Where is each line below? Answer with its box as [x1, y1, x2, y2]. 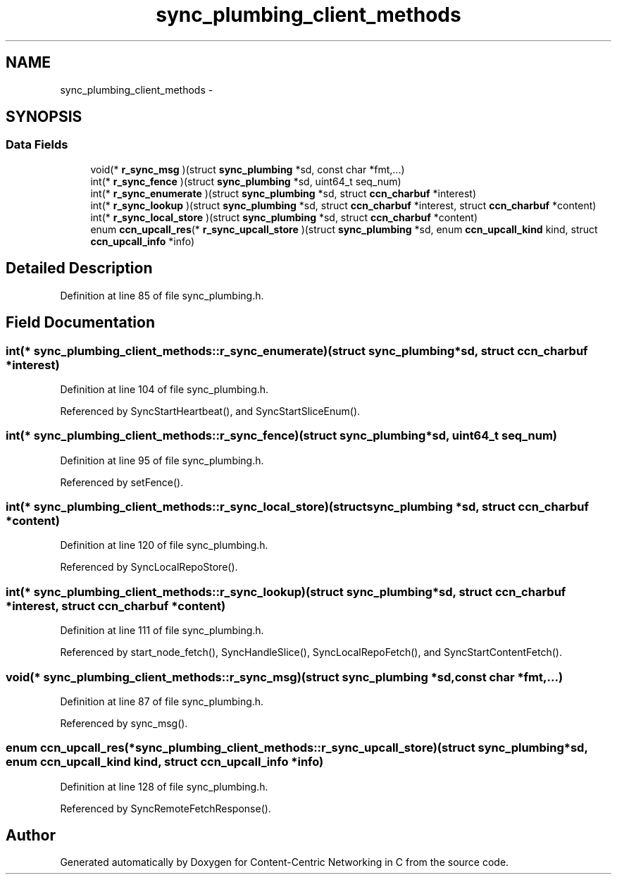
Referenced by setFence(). [60, 476, 184, 488]
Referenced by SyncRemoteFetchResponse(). [60, 802, 271, 814]
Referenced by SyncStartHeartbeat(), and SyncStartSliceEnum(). [60, 404, 361, 417]
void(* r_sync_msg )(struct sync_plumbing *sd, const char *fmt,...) [90, 163, 405, 175]
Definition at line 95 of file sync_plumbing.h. [60, 454, 264, 466]
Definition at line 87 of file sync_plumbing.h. [60, 695, 264, 707]
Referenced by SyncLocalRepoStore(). [60, 561, 238, 574]
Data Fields [6, 137, 68, 152]
